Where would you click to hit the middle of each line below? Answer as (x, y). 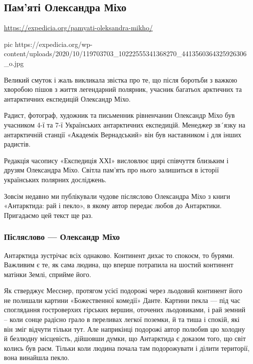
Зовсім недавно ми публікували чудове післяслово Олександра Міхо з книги (117, 196)
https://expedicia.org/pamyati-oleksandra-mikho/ (78, 28)
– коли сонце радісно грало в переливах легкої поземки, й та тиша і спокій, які (122, 319)
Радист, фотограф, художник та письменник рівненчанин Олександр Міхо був (119, 115)
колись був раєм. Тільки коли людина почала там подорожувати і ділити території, (127, 348)
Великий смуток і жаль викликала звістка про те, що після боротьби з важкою (121, 79)
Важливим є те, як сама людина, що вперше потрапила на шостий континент (119, 265)
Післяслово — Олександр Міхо (62, 237)
